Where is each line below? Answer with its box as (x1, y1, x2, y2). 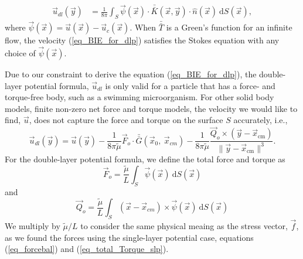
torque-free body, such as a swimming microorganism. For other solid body (5, 91, 274, 103)
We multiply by (5, 220, 60, 232)
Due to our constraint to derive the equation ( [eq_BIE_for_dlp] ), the (5, 68, 257, 80)
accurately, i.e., (233, 114, 288, 126)
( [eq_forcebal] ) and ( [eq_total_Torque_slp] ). (5, 243, 169, 255)
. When (130, 21, 156, 33)
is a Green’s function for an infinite (166, 21, 292, 33)
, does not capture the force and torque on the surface (29, 114, 223, 126)
